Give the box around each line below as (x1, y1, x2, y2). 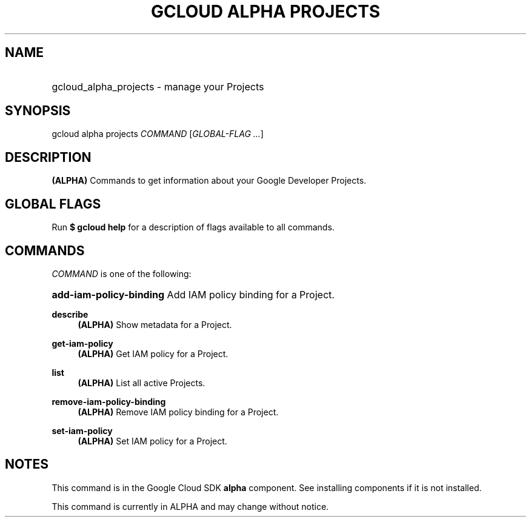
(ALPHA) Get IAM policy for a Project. (78, 348, 229, 359)
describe (52, 309, 88, 320)
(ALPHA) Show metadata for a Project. (78, 319, 232, 330)
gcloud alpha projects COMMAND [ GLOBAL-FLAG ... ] (52, 129, 264, 139)
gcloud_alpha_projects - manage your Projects (52, 80, 264, 93)
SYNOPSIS (5, 103, 71, 119)
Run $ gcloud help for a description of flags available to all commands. (52, 222, 335, 233)
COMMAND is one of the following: (52, 268, 192, 279)
